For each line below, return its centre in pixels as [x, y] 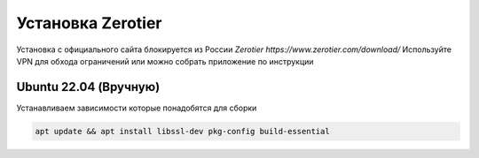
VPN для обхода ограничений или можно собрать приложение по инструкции [165, 61]
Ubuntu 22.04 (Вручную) [88, 87]
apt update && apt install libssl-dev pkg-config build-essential [182, 131]
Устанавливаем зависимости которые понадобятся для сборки [137, 108]
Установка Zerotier [90, 23]
